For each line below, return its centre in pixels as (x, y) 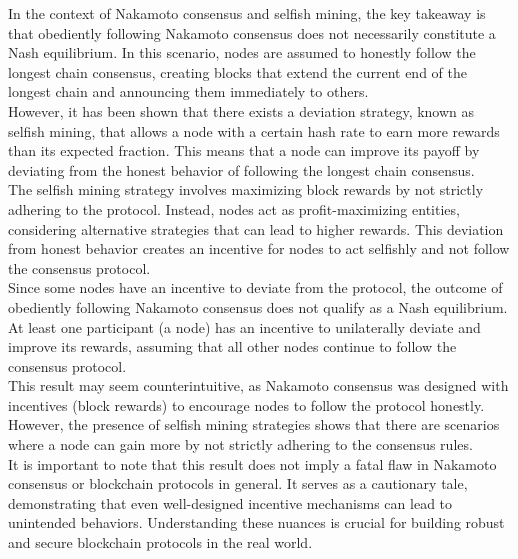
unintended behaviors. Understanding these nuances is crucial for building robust (256, 522)
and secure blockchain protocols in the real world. (160, 542)
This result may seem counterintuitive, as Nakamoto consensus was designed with (258, 385)
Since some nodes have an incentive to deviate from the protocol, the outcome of (255, 287)
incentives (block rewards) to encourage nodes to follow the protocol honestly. (246, 404)
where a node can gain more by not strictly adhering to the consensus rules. (240, 444)
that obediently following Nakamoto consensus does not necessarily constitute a (252, 32)
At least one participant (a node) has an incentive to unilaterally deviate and (244, 326)
